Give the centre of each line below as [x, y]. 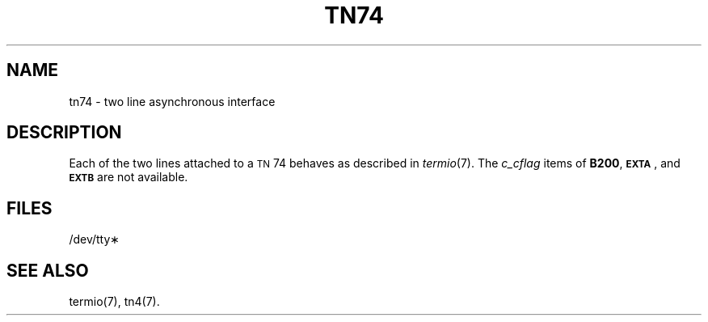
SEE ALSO [48, 270]
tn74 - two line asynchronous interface [172, 101]
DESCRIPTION [64, 133]
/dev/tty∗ [95, 239]
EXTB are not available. [129, 177]
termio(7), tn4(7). [114, 302]
